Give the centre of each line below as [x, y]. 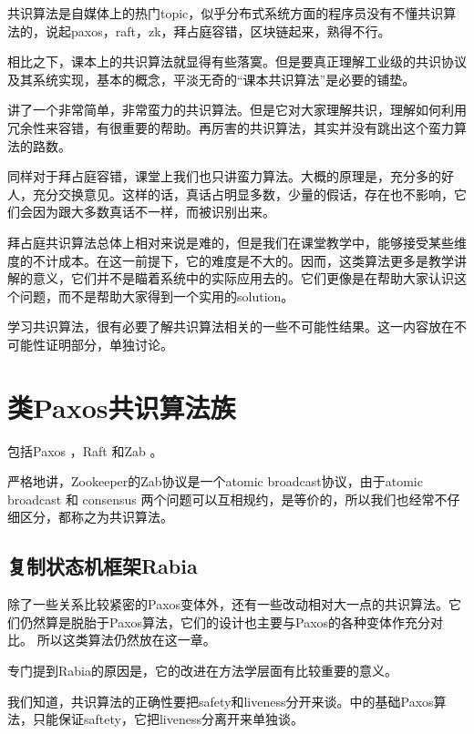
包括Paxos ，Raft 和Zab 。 [85, 450]
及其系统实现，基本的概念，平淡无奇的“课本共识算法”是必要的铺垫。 [211, 79]
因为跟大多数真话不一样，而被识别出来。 [154, 212]
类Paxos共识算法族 [122, 407]
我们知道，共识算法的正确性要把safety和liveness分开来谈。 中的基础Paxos [221, 701]
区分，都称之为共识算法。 [96, 517]
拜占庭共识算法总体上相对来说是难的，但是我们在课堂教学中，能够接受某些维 [237, 242]
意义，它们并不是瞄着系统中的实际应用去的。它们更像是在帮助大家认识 [243, 278]
